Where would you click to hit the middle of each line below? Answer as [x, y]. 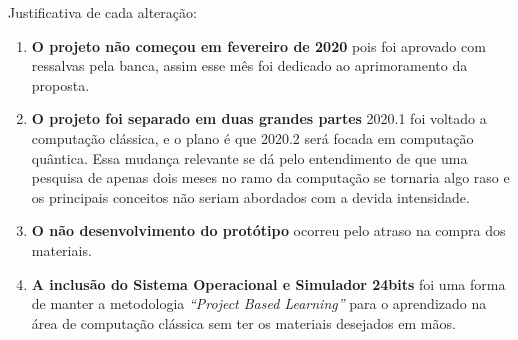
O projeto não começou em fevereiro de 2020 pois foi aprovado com [258, 45]
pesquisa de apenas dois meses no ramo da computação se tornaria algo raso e [270, 177]
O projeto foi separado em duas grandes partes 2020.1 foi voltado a [259, 118]
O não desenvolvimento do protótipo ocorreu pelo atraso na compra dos [268, 230]
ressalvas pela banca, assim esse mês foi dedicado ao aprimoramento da [249, 65]
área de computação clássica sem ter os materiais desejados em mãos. [243, 322]
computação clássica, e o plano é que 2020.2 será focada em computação [252, 137]
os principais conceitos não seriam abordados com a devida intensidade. [250, 196]
